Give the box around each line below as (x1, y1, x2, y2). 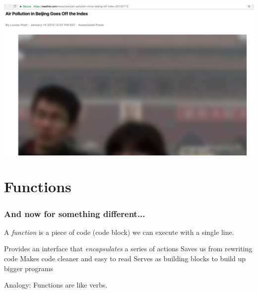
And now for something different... (4, 207, 145, 220)
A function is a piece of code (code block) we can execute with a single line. (4, 226, 234, 237)
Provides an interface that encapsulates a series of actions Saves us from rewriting (4, 243, 253, 254)
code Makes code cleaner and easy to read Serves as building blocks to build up (4, 253, 246, 264)
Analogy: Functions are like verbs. (4, 280, 108, 290)
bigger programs (4, 263, 53, 273)
